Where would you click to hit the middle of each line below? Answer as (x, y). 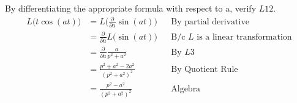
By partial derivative (210, 22)
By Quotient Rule (205, 69)
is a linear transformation (244, 37)
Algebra (186, 89)
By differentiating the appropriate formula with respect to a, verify (131, 8)
